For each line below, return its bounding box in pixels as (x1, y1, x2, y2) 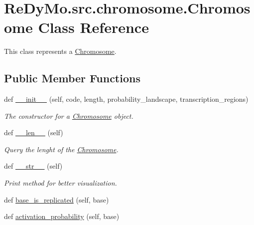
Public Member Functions (4, 70, 140, 86)
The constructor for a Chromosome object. (4, 110, 133, 121)
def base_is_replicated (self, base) (4, 194, 109, 205)
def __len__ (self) (4, 127, 63, 138)
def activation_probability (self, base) (4, 211, 120, 222)
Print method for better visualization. (4, 178, 117, 188)
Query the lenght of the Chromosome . (4, 144, 119, 154)
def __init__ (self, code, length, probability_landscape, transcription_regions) (4, 94, 249, 104)
